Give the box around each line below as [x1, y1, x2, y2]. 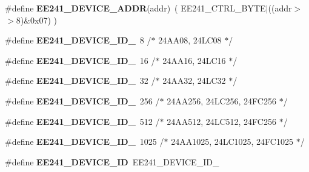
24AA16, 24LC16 [162, 54, 226, 66]
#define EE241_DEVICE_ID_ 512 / [5, 115, 160, 127]
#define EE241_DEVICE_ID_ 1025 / [5, 135, 164, 148]
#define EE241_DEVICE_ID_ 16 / [5, 54, 156, 66]
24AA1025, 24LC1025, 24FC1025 [171, 135, 293, 148]
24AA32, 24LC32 [162, 74, 226, 87]
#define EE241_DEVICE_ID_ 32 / [5, 74, 156, 87]
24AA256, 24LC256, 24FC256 [167, 94, 276, 107]
